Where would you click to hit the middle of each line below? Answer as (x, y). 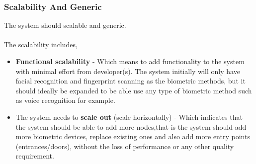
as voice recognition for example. (65, 100)
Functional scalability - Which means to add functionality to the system (130, 61)
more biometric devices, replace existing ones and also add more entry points (133, 136)
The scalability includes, (41, 44)
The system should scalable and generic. (65, 25)
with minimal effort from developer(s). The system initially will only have (128, 71)
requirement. (35, 156)
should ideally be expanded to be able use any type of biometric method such (134, 90)
